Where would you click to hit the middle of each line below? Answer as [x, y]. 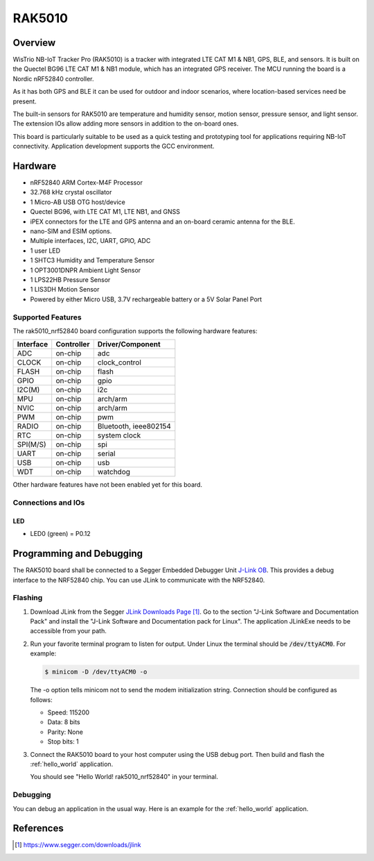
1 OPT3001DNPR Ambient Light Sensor [86, 270]
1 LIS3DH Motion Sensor [65, 290]
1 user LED [45, 251]
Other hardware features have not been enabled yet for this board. [108, 485]
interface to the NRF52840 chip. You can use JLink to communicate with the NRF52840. [139, 580]
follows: [41, 700]
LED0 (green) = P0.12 [61, 534]
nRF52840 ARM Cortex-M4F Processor [87, 183]
